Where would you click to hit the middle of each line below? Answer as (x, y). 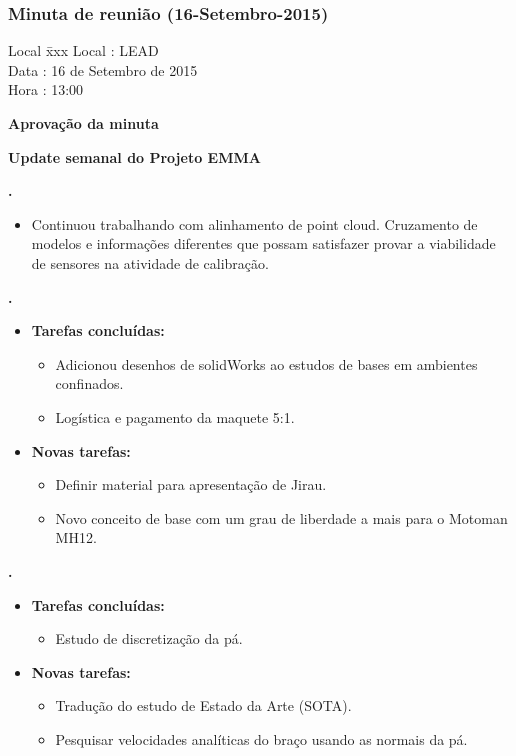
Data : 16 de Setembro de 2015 (103, 69)
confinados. (89, 383)
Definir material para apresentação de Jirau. (191, 484)
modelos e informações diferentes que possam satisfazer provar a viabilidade (263, 243)
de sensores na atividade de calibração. (150, 262)
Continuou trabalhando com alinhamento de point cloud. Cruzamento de (254, 223)
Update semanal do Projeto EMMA (134, 156)
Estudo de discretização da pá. (149, 638)
